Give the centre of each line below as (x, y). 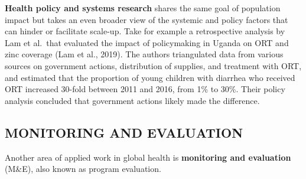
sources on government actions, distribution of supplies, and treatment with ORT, (153, 65)
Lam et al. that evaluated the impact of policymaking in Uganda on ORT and (147, 42)
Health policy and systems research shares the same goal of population (143, 8)
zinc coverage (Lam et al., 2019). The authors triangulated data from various (144, 54)
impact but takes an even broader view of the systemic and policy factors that (147, 19)
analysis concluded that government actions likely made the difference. (132, 100)
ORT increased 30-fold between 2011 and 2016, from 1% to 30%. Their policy (145, 89)
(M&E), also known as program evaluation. (83, 169)
